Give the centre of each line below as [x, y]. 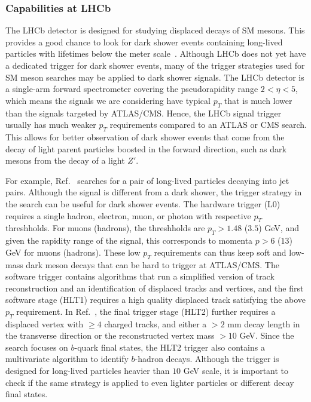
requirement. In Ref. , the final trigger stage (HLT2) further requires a [146, 311]
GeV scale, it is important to [236, 371]
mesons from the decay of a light [65, 160]
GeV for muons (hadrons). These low [73, 252]
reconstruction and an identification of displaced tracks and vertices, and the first [155, 288]
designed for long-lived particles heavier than [88, 371]
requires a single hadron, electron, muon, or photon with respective [128, 215]
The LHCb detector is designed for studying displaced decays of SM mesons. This [155, 30]
